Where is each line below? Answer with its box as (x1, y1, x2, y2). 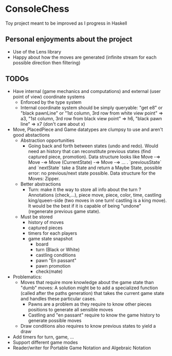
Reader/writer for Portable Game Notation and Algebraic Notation (12, 345, 151, 351)
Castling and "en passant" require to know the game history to (28, 312, 160, 318)
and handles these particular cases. (20, 295, 97, 302)
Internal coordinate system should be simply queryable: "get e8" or (20, 104, 163, 110)
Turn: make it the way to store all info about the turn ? (28, 186, 141, 193)
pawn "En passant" (35, 257, 77, 264)
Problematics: (12, 273, 42, 280)
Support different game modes (12, 339, 78, 345)
